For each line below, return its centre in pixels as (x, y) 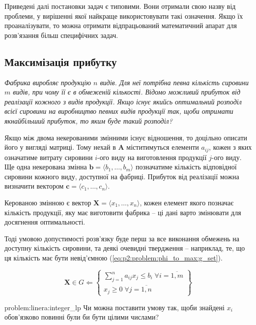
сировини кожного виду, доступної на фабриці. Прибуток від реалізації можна (122, 176)
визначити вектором (34, 186)
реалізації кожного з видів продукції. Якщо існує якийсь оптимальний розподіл (123, 101)
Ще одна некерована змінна (46, 167)
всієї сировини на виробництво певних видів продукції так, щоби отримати (119, 111)
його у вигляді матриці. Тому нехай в (60, 147)
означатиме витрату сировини (49, 157)
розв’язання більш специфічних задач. (61, 35)
